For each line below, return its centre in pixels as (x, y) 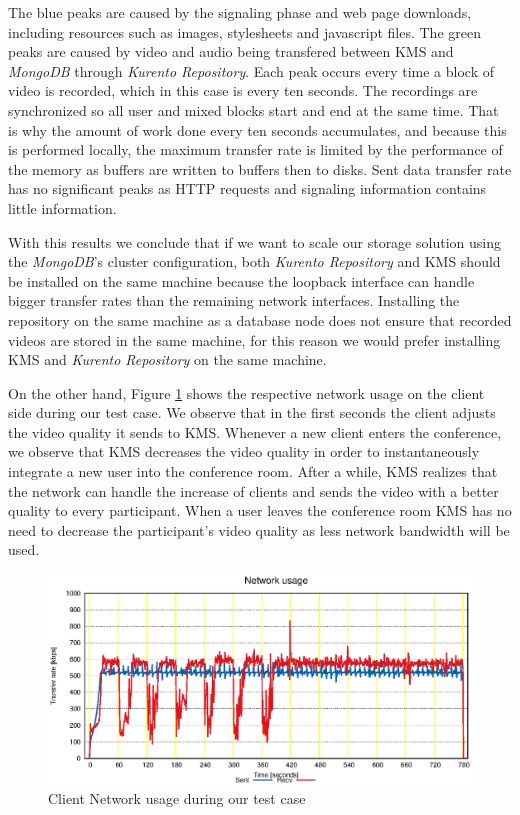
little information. (62, 207)
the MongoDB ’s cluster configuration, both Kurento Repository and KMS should (254, 261)
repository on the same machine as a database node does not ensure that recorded (260, 319)
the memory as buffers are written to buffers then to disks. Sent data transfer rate (260, 168)
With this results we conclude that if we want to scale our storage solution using (254, 241)
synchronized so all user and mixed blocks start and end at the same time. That (253, 109)
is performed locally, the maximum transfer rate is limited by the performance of (255, 149)
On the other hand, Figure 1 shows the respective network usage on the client (246, 392)
